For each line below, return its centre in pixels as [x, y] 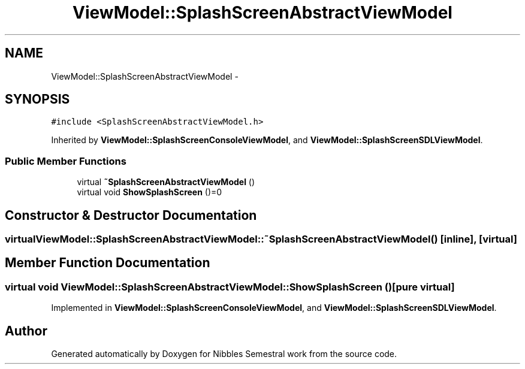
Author [26, 331]
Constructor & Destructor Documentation [131, 215]
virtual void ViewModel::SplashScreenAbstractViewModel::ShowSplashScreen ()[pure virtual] [230, 287]
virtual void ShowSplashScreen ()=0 [150, 192]
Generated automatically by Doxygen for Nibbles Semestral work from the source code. [224, 354]
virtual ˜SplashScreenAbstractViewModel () [166, 182]
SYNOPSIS [37, 99]
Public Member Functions [66, 161]
